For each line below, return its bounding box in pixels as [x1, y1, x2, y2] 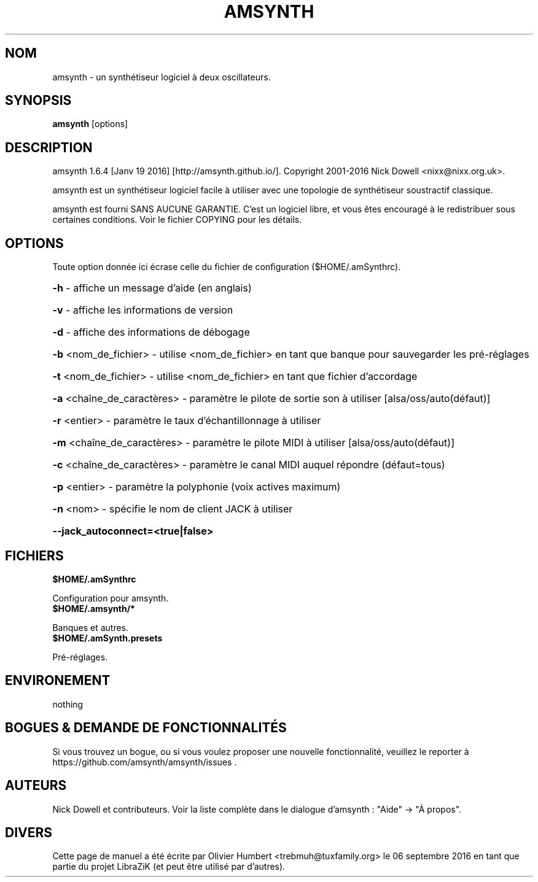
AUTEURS [5, 778, 67, 794]
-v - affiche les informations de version [52, 304, 233, 317]
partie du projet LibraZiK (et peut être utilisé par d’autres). [52, 861, 286, 872]
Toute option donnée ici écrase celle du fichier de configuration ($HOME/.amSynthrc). [52, 261, 401, 273]
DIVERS [5, 824, 53, 840]
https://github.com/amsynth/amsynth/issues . [52, 756, 237, 767]
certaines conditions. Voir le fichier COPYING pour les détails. [52, 214, 302, 225]
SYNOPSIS [5, 93, 72, 109]
